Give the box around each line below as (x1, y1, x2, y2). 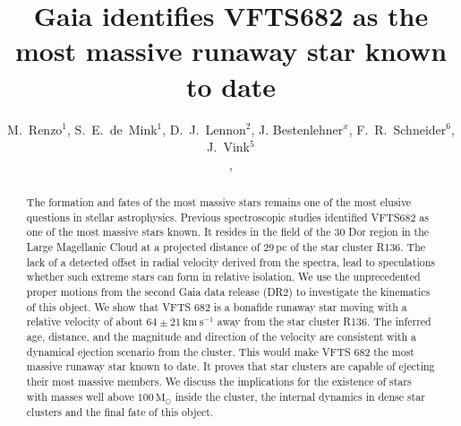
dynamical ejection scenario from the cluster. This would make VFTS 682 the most (26, 343, 414, 359)
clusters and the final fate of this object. (26, 404, 214, 419)
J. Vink (207, 137, 250, 156)
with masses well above (26, 388, 134, 404)
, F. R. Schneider (348, 119, 447, 138)
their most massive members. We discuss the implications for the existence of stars (26, 373, 412, 388)
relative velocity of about (26, 314, 143, 329)
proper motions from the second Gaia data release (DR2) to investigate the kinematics (26, 284, 431, 300)
